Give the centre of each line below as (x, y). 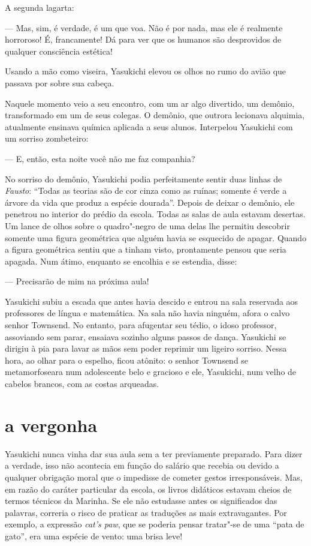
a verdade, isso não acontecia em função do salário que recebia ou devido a (142, 465)
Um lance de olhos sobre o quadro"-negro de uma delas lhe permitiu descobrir (147, 225)
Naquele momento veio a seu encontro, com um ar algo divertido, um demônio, (150, 103)
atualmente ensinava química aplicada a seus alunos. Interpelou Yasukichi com (149, 126)
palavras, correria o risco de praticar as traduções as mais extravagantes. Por (146, 512)
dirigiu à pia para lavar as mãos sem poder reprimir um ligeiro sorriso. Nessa (146, 348)
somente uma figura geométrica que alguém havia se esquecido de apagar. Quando (156, 237)
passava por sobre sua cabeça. (60, 82)
